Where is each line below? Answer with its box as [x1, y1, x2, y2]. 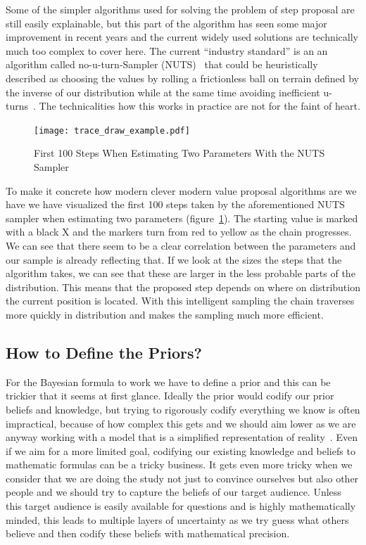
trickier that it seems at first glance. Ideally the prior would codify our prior [6, 388, 334, 403]
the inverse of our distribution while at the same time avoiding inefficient [6, 84, 320, 99]
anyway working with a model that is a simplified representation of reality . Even [6, 430, 358, 444]
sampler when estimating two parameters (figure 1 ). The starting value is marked [6, 210, 358, 225]
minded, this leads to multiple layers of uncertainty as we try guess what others [6, 512, 349, 527]
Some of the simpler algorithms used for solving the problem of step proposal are [6, 2, 355, 16]
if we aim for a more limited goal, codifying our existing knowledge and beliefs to [6, 443, 355, 458]
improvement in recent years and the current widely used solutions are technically [6, 30, 359, 44]
